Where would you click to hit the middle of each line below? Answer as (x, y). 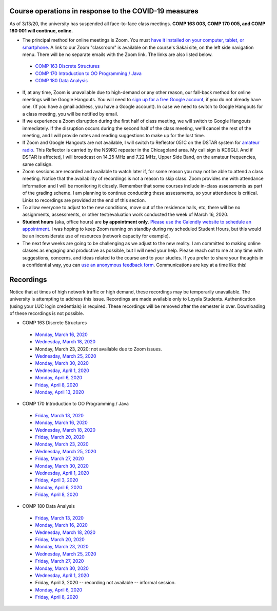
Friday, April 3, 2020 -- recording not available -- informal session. (105, 583)
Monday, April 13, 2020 (60, 392)
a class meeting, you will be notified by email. (70, 114)
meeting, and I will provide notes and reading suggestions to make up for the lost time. (114, 135)
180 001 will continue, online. (41, 30)
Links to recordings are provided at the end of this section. (84, 200)
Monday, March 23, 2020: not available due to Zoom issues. (98, 349)
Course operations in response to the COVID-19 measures (104, 11)
